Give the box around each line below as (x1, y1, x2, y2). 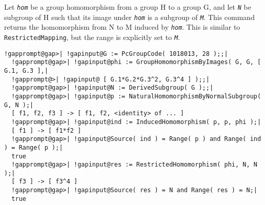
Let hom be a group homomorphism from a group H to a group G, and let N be (4, 2, 251, 12)
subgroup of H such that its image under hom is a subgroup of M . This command (4, 11, 255, 22)
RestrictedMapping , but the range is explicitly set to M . (4, 31, 180, 42)
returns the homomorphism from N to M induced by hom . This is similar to (4, 22, 240, 32)
